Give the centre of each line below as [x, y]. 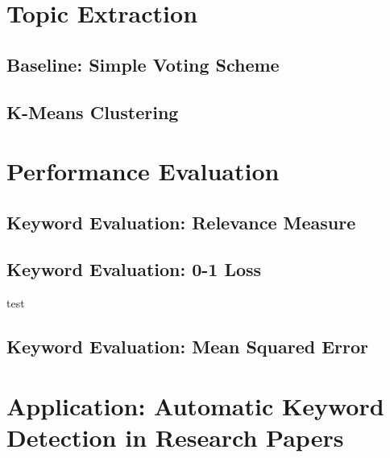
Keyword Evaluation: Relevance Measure [181, 222]
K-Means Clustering [93, 111]
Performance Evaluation [143, 171]
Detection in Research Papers [175, 437]
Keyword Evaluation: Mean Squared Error [188, 347]
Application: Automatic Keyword [195, 405]
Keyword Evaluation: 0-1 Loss [134, 269]
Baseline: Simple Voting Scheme [143, 64]
